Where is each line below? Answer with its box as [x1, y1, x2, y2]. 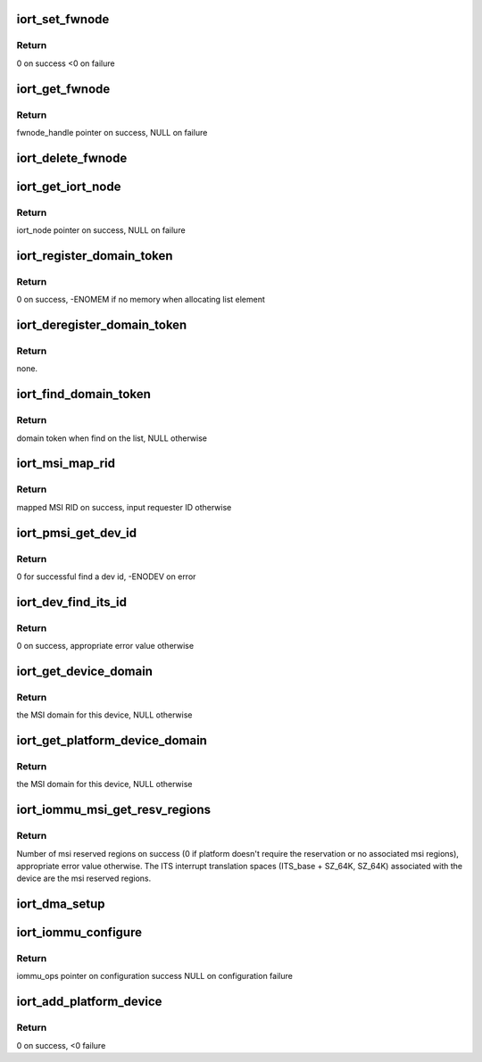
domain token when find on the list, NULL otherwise [16, 433, 207, 444]
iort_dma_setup [16, 897, 106, 912]
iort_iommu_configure [16, 925, 143, 941]
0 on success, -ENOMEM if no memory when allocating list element [16, 295, 265, 305]
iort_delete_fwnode [16, 150, 128, 165]
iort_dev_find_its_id [16, 594, 127, 610]
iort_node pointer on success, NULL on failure [16, 225, 187, 236]
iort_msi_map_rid [16, 456, 116, 471]
